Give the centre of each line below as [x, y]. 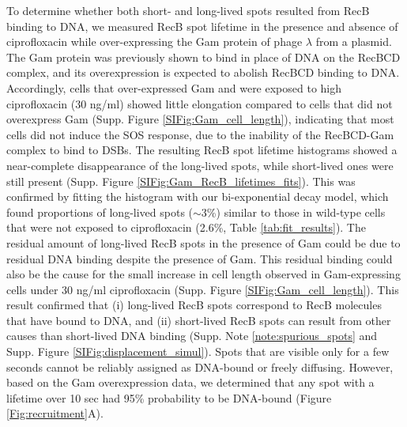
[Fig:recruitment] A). [55, 413]
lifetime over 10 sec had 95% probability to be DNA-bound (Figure [169, 397]
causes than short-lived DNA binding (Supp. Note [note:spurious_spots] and [192, 336]
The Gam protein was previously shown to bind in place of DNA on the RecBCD [203, 57]
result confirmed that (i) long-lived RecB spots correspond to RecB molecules [194, 305]
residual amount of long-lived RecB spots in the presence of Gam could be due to [203, 242]
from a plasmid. [354, 42]
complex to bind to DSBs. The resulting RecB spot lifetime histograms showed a [202, 150]
